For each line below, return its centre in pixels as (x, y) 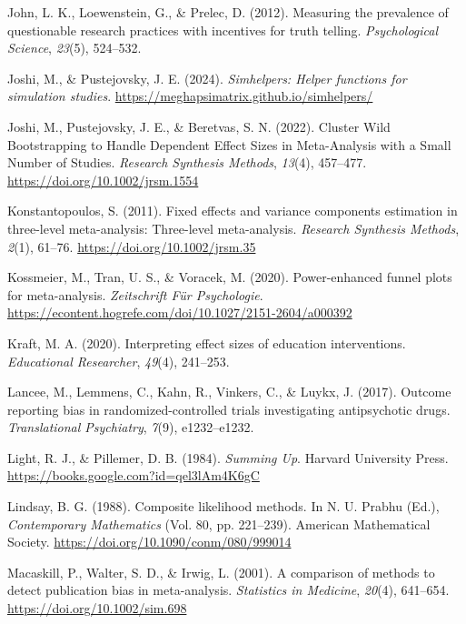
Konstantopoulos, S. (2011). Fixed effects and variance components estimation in (233, 211)
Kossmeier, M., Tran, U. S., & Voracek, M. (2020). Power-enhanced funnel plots (230, 277)
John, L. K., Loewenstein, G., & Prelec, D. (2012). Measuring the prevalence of (228, 12)
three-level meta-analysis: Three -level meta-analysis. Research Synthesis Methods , (233, 228)
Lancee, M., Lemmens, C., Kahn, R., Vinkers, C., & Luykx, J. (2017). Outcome (229, 392)
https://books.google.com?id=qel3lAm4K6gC (134, 475)
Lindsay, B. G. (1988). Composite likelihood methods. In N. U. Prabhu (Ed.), (223, 506)
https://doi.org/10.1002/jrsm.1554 (103, 180)
